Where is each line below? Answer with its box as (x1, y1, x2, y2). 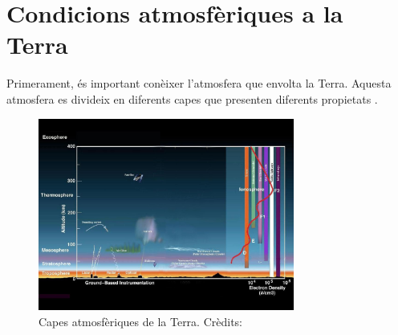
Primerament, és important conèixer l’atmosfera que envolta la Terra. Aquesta (6, 75, 392, 92)
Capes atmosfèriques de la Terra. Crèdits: (39, 313, 243, 329)
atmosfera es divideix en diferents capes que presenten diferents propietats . (6, 90, 378, 107)
